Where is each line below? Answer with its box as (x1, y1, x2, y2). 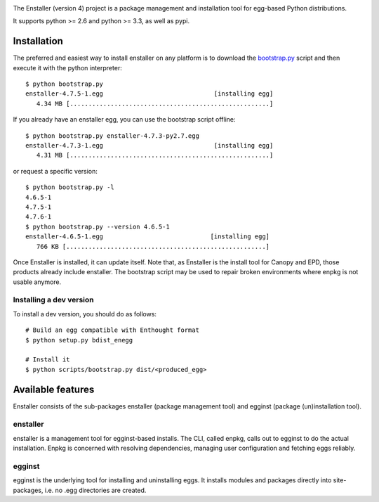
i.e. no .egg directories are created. (44, 486, 147, 494)
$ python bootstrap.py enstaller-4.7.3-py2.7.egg (25, 131, 200, 140)
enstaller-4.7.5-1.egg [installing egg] (25, 90, 274, 98)
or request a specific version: (13, 167, 98, 175)
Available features (13, 383, 95, 395)
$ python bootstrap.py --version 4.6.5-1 (25, 222, 170, 231)
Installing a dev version (13, 295, 94, 305)
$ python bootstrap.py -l (25, 184, 115, 191)
